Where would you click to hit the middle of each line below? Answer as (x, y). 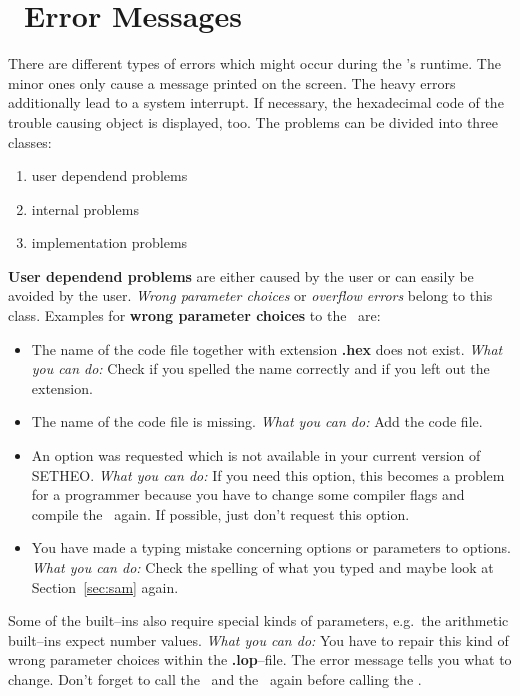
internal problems (85, 208)
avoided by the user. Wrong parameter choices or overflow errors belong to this (250, 295)
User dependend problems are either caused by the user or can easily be (241, 275)
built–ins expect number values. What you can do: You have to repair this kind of (258, 639)
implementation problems (109, 242)
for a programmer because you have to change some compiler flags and (248, 494)
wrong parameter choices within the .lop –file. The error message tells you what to (260, 659)
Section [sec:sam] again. (105, 586)
